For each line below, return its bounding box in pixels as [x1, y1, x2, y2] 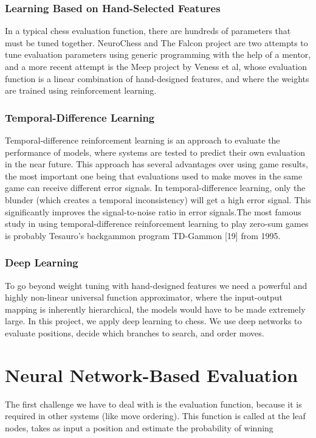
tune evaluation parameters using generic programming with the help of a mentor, [5, 48, 311, 61]
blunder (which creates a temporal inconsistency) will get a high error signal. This [5, 193, 311, 206]
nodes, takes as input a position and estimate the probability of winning [5, 421, 273, 434]
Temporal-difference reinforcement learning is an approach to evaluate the [5, 134, 280, 146]
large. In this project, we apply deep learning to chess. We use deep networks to [5, 315, 302, 327]
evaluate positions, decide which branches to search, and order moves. [5, 326, 264, 339]
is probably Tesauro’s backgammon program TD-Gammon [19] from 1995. [5, 229, 281, 242]
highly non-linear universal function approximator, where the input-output [5, 291, 283, 304]
